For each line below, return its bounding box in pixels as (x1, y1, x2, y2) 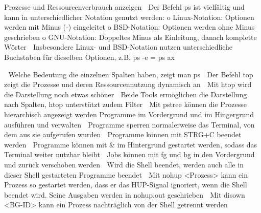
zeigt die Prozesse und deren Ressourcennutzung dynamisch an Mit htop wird (4, 79, 252, 90)
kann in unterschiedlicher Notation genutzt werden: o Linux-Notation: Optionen (4, 11, 254, 22)
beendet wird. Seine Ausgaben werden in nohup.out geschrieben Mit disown (4, 189, 245, 200)
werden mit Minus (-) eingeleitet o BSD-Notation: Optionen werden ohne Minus (4, 22, 255, 32)
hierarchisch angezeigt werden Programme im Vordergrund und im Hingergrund (4, 109, 254, 119)
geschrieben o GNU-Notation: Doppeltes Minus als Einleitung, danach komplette (4, 31, 257, 42)
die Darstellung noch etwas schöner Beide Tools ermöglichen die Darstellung (4, 89, 247, 99)
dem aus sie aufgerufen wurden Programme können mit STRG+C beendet (4, 129, 242, 140)
